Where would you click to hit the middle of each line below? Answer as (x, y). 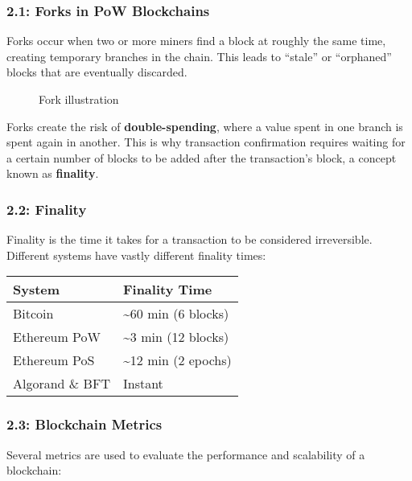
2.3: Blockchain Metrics (84, 424)
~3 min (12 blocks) (176, 337)
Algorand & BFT (62, 384)
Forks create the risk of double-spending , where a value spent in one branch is (205, 126)
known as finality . (53, 173)
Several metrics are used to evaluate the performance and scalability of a (186, 454)
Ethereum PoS (54, 360)
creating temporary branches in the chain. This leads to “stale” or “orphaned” (199, 56)
